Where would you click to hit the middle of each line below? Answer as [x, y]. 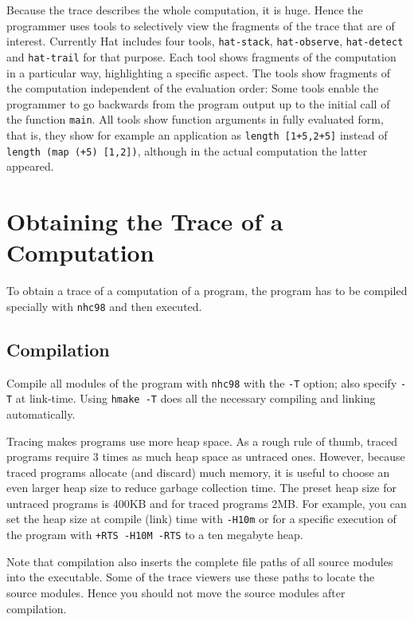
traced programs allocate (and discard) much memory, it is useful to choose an [198, 472]
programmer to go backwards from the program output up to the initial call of [198, 103]
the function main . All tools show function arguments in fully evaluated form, [195, 119]
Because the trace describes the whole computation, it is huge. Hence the [185, 10]
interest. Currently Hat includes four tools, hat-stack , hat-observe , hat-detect [205, 41]
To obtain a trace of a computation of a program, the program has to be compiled [207, 291]
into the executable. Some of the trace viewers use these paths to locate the [191, 577]
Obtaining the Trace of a [145, 221]
